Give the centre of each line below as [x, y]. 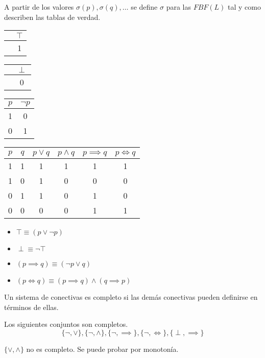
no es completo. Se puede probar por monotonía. [102, 349]
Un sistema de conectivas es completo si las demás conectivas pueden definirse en [131, 297]
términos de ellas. [31, 307]
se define [144, 7]
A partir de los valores [39, 7]
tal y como [244, 7]
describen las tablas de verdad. [52, 17]
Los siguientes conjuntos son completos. [66, 324]
